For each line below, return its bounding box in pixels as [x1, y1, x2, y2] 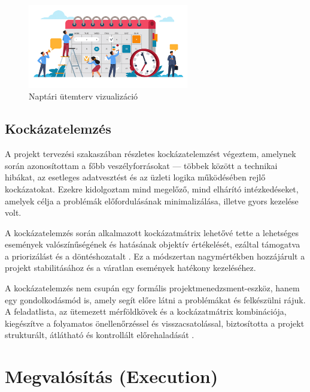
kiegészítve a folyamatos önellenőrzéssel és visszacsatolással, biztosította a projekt [5, 316, 305, 329]
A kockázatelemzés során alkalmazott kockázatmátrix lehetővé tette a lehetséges [5, 226, 299, 239]
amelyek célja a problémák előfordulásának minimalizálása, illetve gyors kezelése [5, 194, 299, 207]
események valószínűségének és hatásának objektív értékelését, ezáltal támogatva [5, 238, 300, 251]
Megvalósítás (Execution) [5, 364, 218, 388]
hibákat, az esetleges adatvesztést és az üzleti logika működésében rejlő [5, 171, 266, 183]
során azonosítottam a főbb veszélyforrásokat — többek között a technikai [5, 159, 278, 171]
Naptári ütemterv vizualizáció [29, 90, 138, 102]
